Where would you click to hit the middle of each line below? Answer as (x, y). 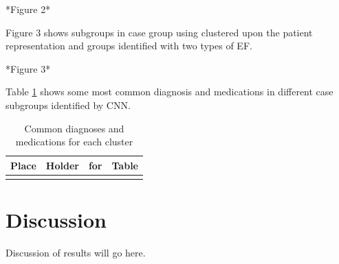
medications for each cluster (74, 142)
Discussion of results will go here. (76, 253)
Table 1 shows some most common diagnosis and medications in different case (169, 92)
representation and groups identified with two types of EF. (129, 46)
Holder (62, 165)
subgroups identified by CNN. (68, 105)
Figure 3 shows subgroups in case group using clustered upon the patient (159, 32)
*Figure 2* (28, 9)
